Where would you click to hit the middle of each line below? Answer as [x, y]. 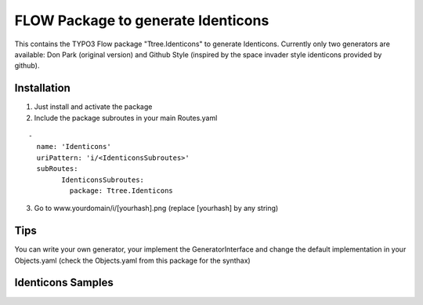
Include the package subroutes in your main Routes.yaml [126, 118]
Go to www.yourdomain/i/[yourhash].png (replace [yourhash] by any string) [156, 209]
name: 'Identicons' [74, 147]
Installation [42, 88]
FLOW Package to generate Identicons [142, 20]
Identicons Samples [64, 283]
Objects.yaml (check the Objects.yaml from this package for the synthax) [132, 260]
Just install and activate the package [93, 107]
